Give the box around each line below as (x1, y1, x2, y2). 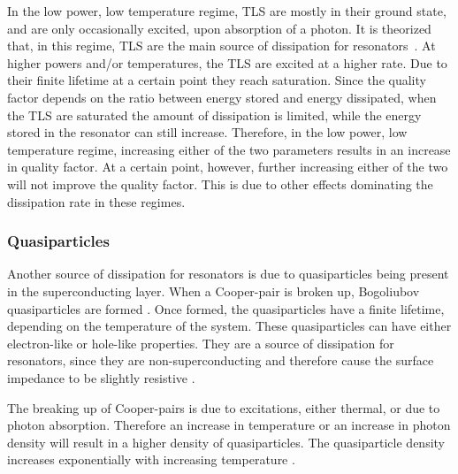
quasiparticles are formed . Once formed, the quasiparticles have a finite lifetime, (7, 299, 445, 317)
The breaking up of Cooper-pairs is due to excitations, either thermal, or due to (7, 398, 440, 417)
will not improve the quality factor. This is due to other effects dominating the (7, 174, 433, 193)
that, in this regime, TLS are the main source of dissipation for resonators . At (7, 36, 436, 55)
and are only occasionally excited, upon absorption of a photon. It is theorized (7, 19, 431, 37)
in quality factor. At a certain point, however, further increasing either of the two (7, 157, 448, 176)
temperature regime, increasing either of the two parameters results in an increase (7, 140, 451, 158)
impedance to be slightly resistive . (7, 368, 195, 386)
